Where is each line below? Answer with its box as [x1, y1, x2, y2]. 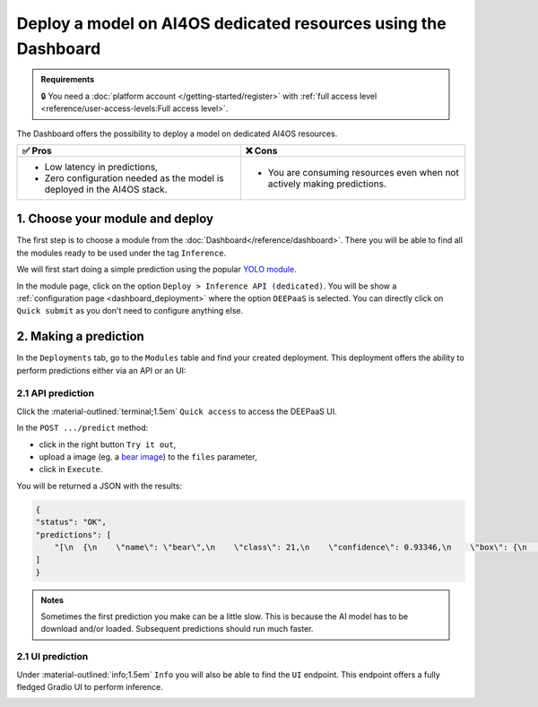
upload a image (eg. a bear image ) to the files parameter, [39, 451, 257, 461]
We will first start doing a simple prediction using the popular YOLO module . [16, 264, 297, 275]
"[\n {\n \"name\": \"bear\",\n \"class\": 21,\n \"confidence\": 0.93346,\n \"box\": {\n [54, 542, 528, 552]
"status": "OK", [35, 517, 108, 528]
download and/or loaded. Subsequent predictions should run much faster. [40, 624, 314, 634]
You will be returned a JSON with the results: [16, 480, 183, 491]
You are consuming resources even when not [267, 166, 459, 178]
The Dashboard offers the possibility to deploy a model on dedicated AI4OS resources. [16, 128, 338, 139]
